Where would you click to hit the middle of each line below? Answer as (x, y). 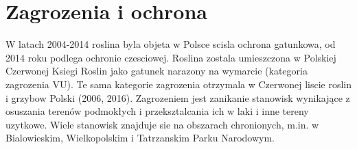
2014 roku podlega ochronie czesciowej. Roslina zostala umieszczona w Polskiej (171, 57)
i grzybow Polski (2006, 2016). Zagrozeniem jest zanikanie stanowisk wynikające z (178, 97)
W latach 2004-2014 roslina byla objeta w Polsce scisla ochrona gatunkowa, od (171, 44)
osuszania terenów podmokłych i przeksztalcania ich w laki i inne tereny (157, 111)
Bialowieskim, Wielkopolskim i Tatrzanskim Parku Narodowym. (140, 138)
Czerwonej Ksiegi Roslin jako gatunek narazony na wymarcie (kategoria (157, 71)
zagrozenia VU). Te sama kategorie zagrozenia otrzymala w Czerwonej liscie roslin (178, 84)
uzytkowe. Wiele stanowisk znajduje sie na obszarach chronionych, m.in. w (162, 124)
